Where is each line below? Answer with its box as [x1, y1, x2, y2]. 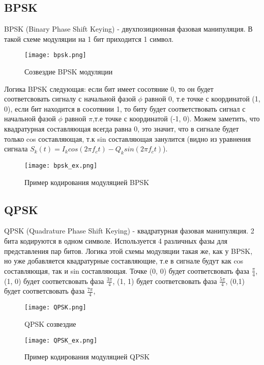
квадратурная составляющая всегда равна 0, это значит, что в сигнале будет [4, 123, 239, 134]
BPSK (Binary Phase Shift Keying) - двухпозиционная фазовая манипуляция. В [4, 23, 253, 34]
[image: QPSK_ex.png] [24, 336, 98, 344]
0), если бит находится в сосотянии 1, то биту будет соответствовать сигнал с [4, 103, 246, 114]
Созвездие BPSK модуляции [24, 66, 113, 77]
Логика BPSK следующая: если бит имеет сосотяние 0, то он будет [4, 83, 214, 94]
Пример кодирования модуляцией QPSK [24, 351, 150, 362]
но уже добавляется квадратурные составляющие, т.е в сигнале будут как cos [4, 255, 244, 266]
